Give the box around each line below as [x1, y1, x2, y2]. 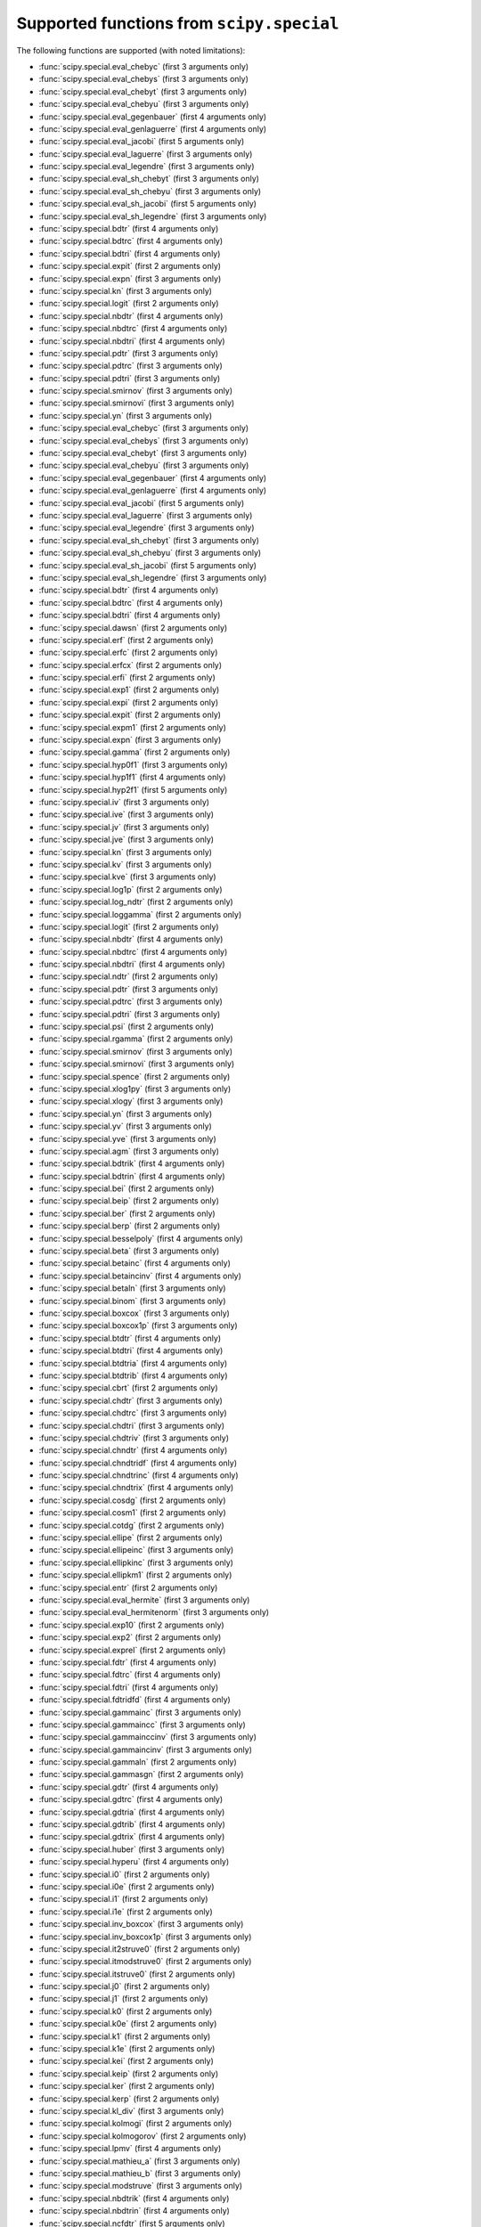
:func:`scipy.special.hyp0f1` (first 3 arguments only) [38, 759, 228, 770]
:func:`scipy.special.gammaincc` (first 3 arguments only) [38, 1719, 247, 1730]
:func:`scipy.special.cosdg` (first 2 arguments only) [38, 1495, 226, 1505]
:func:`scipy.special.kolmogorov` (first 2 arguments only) [38, 2130, 247, 2141]
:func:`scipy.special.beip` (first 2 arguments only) [38, 1195, 220, 1206]
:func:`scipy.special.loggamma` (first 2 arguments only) [38, 909, 242, 919]
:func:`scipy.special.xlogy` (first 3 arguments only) [38, 1096, 224, 1106]
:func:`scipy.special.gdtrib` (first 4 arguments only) [38, 1819, 226, 1830]
